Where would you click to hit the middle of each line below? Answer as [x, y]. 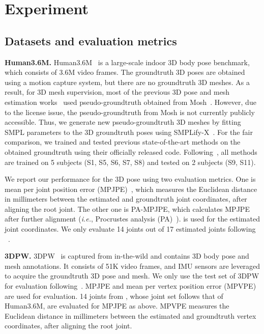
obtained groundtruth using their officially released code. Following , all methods [131, 151]
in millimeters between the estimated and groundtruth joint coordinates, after [126, 199]
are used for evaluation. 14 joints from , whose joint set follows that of [114, 296]
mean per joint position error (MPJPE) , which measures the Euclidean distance [131, 189]
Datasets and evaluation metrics [91, 40]
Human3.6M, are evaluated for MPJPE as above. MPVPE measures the [117, 306]
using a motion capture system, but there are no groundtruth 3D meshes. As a [127, 82]
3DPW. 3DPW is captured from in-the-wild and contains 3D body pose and [127, 256]
